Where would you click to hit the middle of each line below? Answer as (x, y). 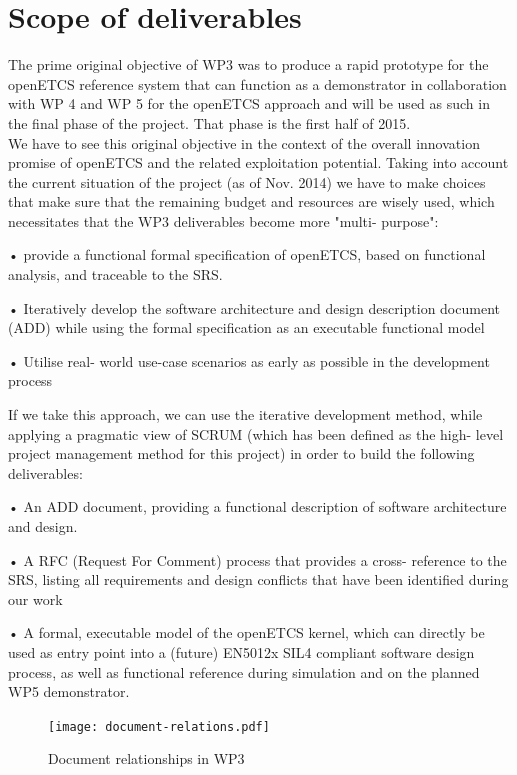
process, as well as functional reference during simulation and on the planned (244, 671)
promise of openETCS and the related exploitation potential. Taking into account (258, 162)
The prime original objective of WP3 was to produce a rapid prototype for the (248, 64)
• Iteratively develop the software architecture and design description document (254, 307)
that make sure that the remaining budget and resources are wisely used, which (251, 201)
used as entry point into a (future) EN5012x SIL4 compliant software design (241, 651)
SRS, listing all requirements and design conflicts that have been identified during (258, 579)
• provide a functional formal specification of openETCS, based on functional (247, 254)
